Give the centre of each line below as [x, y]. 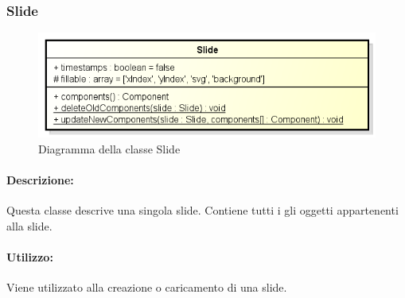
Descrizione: [40, 180]
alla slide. [29, 226]
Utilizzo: [30, 257]
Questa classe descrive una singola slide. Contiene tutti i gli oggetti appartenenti [202, 210]
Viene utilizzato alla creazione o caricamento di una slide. [147, 287]
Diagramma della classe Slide [109, 149]
